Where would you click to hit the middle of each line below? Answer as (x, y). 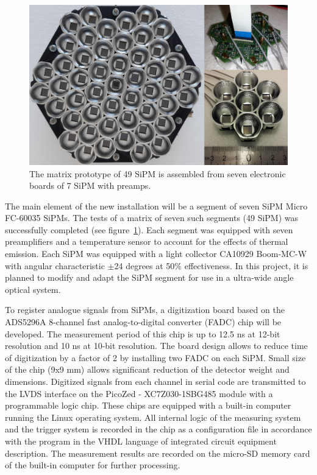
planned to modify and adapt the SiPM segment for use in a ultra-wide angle (149, 277)
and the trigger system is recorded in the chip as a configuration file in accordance (158, 429)
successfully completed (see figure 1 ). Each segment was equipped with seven (149, 229)
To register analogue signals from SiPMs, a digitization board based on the (145, 310)
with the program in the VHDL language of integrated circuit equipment (141, 441)
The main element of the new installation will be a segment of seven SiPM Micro (156, 206)
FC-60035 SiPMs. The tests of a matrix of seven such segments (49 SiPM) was (152, 218)
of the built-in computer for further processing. (93, 465)
